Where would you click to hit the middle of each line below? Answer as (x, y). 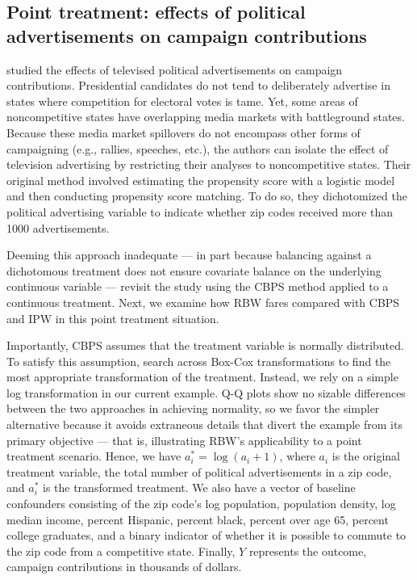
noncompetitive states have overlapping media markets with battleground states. (206, 117)
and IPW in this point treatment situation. (113, 318)
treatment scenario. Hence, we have (94, 456)
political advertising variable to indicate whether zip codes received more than (200, 211)
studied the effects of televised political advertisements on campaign (175, 69)
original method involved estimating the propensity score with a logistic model (201, 180)
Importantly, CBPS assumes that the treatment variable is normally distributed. (205, 345)
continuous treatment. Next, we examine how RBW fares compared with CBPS (203, 302)
